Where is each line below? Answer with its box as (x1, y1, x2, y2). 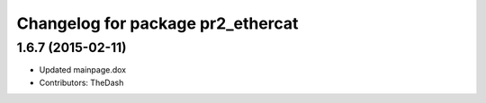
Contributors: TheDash (39, 77, 124, 88)
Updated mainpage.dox (39, 64, 126, 75)
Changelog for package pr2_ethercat (16, 13, 299, 33)
